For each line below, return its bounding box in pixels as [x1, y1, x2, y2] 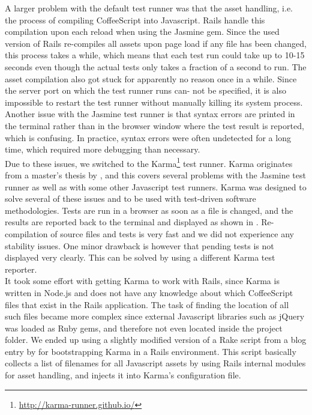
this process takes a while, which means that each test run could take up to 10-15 [5, 49, 305, 61]
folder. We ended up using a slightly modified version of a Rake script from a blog [5, 333, 307, 346]
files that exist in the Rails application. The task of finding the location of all [5, 298, 289, 310]
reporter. [5, 262, 37, 275]
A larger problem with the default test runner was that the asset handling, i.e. [5, 2, 293, 14]
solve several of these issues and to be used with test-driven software [5, 192, 256, 205]
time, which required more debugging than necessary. [5, 143, 200, 156]
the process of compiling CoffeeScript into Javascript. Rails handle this [5, 13, 265, 26]
